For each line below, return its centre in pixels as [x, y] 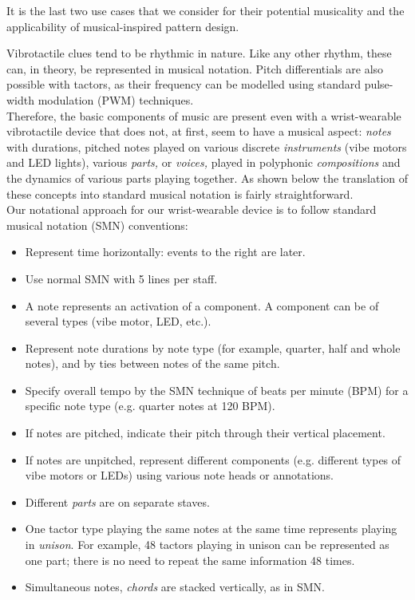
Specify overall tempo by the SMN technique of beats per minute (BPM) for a [217, 390]
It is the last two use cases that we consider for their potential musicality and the [206, 10]
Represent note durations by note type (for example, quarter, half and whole [213, 347]
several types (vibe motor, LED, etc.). [118, 321]
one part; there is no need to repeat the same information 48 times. [190, 560]
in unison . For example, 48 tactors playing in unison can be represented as [207, 545]
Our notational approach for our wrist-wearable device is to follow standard [192, 209]
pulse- [379, 84]
